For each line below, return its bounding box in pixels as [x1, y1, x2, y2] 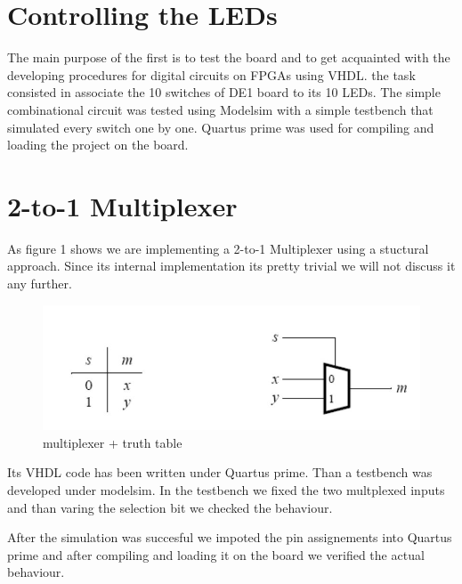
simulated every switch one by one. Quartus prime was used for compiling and [7, 118, 434, 136]
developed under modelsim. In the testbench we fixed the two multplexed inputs [7, 480, 445, 499]
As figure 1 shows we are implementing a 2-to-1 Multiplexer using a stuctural [7, 239, 429, 257]
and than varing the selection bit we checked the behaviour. [7, 498, 333, 516]
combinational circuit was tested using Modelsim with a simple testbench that [7, 100, 434, 118]
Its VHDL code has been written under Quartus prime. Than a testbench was [7, 463, 433, 482]
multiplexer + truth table [43, 433, 182, 451]
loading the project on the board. [7, 135, 189, 154]
